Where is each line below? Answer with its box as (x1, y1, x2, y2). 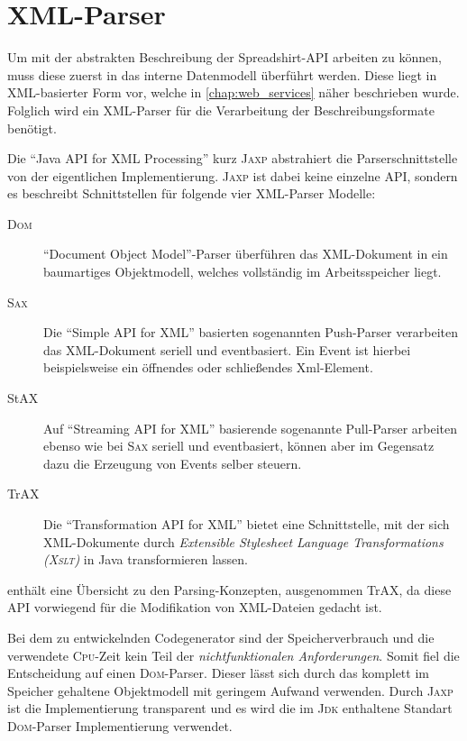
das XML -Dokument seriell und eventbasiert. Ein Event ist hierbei (43, 340, 411, 359)
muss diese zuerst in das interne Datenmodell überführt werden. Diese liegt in (7, 65, 437, 84)
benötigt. (7, 118, 57, 137)
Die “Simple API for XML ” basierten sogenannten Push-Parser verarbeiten (43, 323, 459, 342)
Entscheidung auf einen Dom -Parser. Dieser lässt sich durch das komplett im (7, 663, 429, 682)
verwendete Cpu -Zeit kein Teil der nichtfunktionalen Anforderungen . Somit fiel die (7, 645, 460, 664)
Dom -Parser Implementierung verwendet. (7, 716, 233, 735)
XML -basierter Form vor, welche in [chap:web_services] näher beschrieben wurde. (7, 83, 460, 102)
